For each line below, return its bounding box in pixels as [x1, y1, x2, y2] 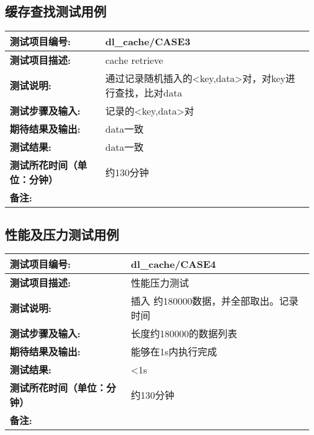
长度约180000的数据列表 [130, 326, 237, 341]
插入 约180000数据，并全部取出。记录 [130, 294, 299, 308]
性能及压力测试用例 [5, 224, 119, 243]
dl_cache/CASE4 [130, 256, 216, 271]
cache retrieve [105, 52, 164, 67]
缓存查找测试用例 [5, 2, 106, 21]
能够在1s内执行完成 [130, 345, 217, 359]
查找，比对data [115, 86, 182, 100]
